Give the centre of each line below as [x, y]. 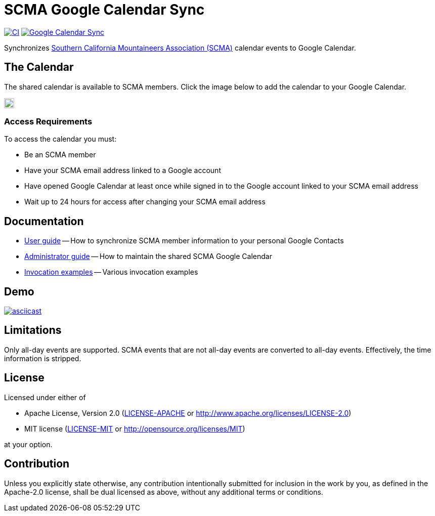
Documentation [44, 221]
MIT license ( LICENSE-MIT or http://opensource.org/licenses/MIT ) [135, 428]
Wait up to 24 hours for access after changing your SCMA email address [145, 202]
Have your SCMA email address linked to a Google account [123, 170]
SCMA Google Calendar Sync [104, 10]
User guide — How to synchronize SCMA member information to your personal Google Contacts [184, 241]
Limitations [33, 330]
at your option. [28, 444]
